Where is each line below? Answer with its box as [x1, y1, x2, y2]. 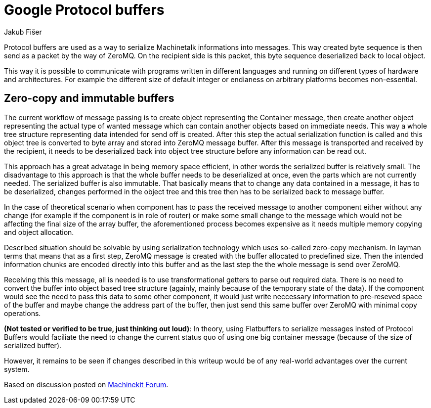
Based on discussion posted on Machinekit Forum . [4, 380, 169, 389]
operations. [4, 309, 41, 317]
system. [4, 364, 30, 373]
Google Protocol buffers [4, 1, 165, 18]
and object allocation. [4, 227, 74, 236]
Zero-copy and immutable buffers [4, 92, 174, 105]
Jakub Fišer [4, 27, 42, 36]
